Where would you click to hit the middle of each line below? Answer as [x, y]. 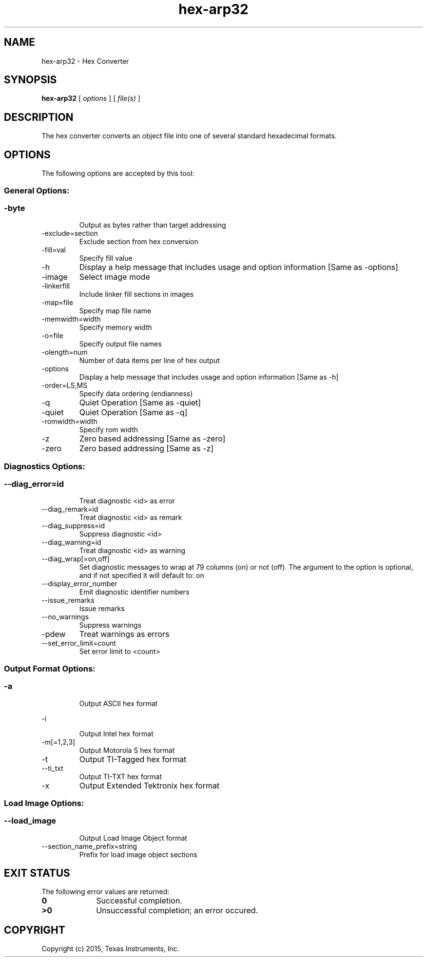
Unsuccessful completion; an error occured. [177, 911]
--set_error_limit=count [79, 643]
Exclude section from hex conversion [139, 242]
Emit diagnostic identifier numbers [134, 592]
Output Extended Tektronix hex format [149, 785]
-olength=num [65, 352]
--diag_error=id [34, 484]
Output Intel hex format [116, 733]
